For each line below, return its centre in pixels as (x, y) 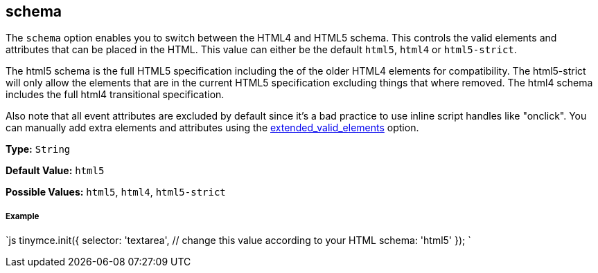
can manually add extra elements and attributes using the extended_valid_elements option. (212, 128)
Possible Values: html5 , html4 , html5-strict (116, 192)
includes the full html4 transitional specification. (115, 95)
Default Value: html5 (55, 171)
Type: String (38, 149)
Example (23, 216)
